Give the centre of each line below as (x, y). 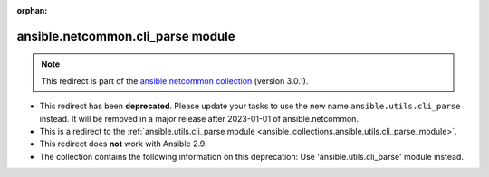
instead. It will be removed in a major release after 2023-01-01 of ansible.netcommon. (199, 118)
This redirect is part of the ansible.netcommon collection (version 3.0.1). (175, 80)
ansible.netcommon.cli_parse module (126, 36)
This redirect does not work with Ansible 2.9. (123, 144)
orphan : (32, 10)
